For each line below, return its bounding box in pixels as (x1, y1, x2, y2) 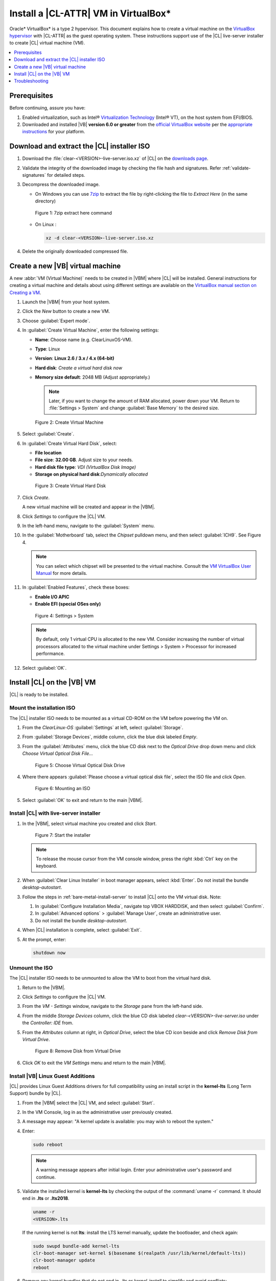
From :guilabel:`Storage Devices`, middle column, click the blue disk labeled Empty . (22, 734, 198, 740)
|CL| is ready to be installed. (9, 692, 69, 698)
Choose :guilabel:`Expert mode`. (22, 318, 90, 324)
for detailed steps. (47, 172, 85, 178)
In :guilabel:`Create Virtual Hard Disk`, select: (22, 440, 117, 446)
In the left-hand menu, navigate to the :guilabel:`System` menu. (22, 523, 155, 529)
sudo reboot (33, 1142, 63, 1147)
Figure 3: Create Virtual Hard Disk (35, 483, 106, 489)
